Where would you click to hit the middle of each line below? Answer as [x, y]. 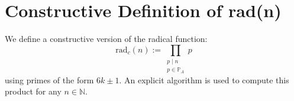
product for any [33, 91]
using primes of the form [49, 79]
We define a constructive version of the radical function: [106, 39]
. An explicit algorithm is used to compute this [204, 79]
